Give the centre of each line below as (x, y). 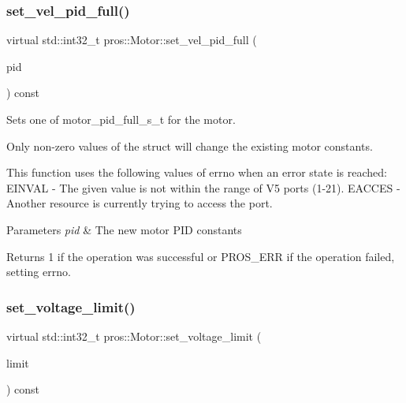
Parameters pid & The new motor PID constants (124, 229)
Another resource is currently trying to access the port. (140, 203)
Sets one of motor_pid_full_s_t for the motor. (121, 119)
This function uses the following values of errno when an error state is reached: (197, 172)
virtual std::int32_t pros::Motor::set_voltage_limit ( (134, 336)
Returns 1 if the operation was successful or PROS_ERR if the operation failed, (201, 256)
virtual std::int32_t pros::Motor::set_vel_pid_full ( (132, 40)
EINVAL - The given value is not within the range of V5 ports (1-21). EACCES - (203, 187)
